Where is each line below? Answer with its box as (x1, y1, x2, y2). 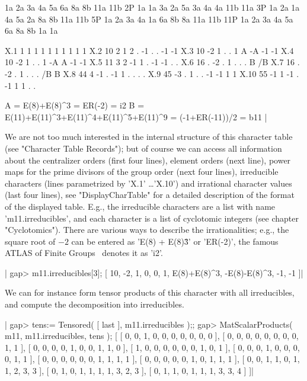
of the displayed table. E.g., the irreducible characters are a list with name (5, 200, 276, 212)
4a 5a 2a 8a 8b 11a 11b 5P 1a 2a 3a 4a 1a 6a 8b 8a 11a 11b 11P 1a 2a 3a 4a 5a (5, 12, 293, 25)
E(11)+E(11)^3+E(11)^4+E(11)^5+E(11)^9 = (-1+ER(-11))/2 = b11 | (5, 110, 267, 123)
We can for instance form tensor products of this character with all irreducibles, (5, 286, 295, 299)
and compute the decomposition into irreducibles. (5, 298, 184, 310)
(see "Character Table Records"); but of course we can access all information (5, 142, 282, 154)
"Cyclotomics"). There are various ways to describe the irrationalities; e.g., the (5, 223, 289, 236)
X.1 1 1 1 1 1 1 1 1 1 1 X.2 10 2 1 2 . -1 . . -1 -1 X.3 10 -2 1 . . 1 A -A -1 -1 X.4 (5, 44, 294, 56)
